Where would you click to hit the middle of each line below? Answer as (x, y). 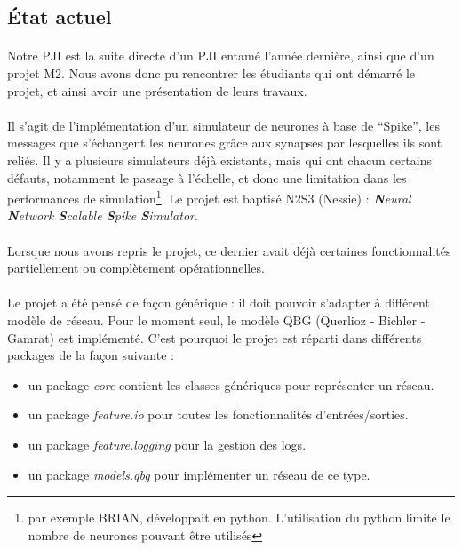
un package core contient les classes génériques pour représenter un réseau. (231, 384)
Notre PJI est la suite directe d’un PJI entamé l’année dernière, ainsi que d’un (221, 56)
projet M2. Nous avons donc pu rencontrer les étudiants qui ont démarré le (211, 72)
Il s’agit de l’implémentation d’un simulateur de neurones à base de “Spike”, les (223, 125)
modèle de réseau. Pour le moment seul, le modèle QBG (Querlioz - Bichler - (216, 319)
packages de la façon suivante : (91, 355)
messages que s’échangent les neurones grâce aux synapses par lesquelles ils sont (225, 143)
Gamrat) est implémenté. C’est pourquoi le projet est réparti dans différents (215, 337)
